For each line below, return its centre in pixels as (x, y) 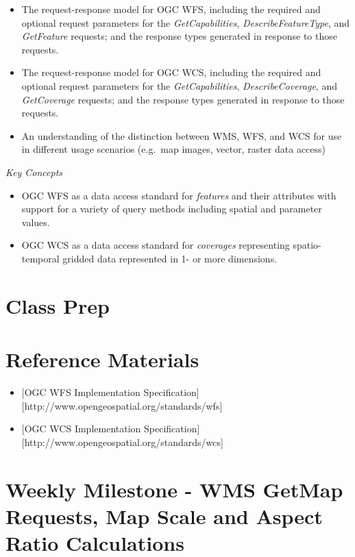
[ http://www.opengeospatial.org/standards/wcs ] (122, 442)
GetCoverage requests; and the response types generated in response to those (183, 99)
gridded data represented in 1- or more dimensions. (170, 258)
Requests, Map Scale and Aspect (164, 516)
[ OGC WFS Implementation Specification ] (110, 392)
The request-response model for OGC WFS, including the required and (171, 9)
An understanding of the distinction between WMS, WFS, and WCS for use (182, 135)
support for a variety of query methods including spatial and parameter (172, 209)
